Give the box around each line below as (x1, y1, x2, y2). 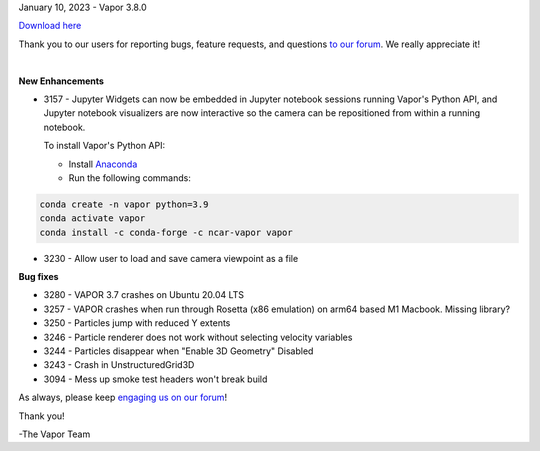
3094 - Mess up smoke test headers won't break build (43, 373, 268, 385)
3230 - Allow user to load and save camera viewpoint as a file (43, 252, 299, 264)
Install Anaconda (68, 158, 138, 170)
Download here (18, 20, 82, 32)
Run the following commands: (68, 171, 192, 184)
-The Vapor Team (18, 428, 91, 440)
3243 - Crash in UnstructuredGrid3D (43, 359, 195, 371)
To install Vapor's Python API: (43, 140, 165, 152)
